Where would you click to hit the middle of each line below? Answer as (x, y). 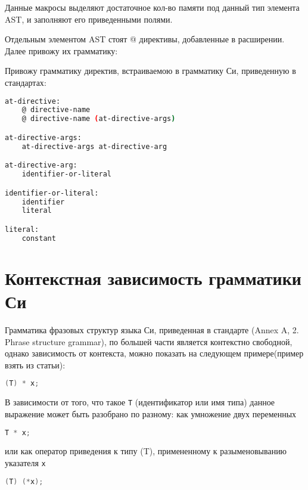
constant (39, 238)
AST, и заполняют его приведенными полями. (89, 19)
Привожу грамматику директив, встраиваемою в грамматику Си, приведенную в (150, 71)
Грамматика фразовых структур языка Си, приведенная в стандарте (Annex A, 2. (152, 330)
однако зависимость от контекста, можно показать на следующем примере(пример (154, 353)
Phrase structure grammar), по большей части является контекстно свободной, (149, 341)
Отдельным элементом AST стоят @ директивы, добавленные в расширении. (145, 39)
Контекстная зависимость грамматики (153, 277)
